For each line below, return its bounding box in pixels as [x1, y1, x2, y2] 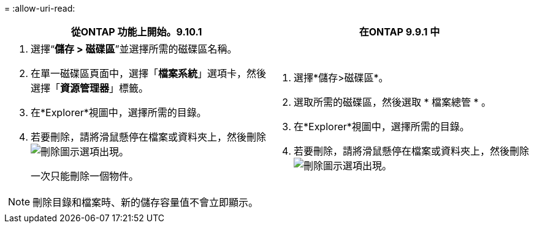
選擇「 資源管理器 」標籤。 [31, 82, 149, 94]
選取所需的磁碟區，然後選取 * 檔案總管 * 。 [294, 96, 492, 108]
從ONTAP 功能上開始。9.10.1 [71, 26, 202, 38]
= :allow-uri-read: [4, 3, 75, 13]
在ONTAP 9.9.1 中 [359, 26, 440, 38]
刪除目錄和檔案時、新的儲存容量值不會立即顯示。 [32, 196, 259, 208]
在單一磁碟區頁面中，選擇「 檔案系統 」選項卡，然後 [31, 67, 267, 79]
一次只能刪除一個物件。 [31, 170, 139, 182]
